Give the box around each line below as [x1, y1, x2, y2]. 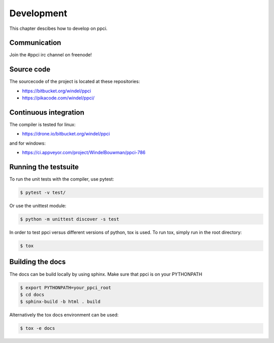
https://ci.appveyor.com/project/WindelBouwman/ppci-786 [22, 150, 146, 156]
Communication [9, 39, 61, 47]
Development [9, 8, 67, 19]
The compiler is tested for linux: [9, 122, 76, 128]
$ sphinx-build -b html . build [20, 299, 101, 304]
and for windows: [9, 140, 46, 146]
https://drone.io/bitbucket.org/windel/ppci [22, 131, 110, 137]
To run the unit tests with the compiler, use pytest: [9, 176, 114, 182]
